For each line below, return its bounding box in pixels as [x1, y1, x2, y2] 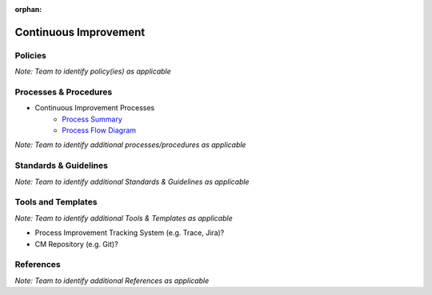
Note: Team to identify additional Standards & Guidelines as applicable [14, 177, 250, 186]
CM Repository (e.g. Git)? [34, 239, 119, 249]
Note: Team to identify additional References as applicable [14, 276, 210, 285]
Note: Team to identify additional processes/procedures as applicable [14, 140, 246, 149]
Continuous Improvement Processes [34, 103, 155, 113]
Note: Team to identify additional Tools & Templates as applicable [14, 213, 233, 223]
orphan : [14, 5, 42, 14]
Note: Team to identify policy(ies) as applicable [14, 66, 171, 76]
